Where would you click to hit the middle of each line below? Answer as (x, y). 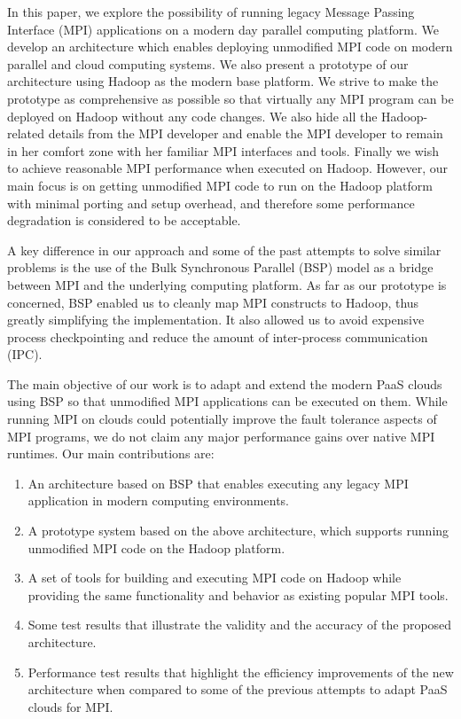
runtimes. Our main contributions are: (111, 453)
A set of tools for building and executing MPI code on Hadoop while (215, 578)
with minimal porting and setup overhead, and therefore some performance (211, 203)
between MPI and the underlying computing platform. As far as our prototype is (227, 284)
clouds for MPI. (70, 706)
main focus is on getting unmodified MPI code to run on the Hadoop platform (220, 185)
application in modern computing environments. (158, 500)
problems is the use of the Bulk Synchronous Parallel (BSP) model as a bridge (220, 267)
